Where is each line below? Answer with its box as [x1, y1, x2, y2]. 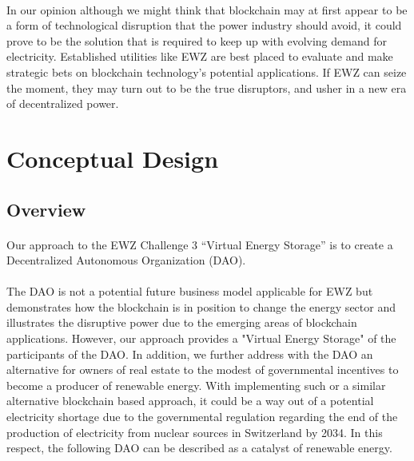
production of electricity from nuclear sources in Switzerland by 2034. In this [6, 423, 383, 440]
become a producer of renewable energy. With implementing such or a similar [6, 376, 386, 393]
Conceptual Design [6, 141, 219, 174]
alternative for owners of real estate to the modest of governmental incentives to [6, 361, 399, 378]
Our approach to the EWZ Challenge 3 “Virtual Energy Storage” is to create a [6, 236, 393, 252]
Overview [6, 197, 86, 221]
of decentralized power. [6, 95, 119, 112]
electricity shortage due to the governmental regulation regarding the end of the [6, 408, 398, 425]
